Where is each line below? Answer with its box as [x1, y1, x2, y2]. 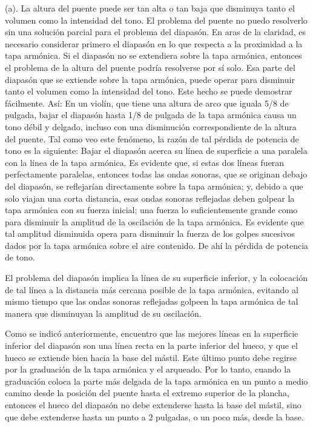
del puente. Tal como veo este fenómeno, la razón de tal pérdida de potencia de [5, 132, 299, 145]
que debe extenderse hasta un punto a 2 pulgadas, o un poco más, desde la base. [5, 410, 304, 423]
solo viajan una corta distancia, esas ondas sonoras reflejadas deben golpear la [5, 191, 295, 204]
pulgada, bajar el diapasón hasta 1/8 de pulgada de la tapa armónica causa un [5, 108, 297, 121]
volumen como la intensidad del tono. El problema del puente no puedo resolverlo [5, 13, 308, 26]
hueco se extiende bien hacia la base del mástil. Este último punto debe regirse [5, 351, 297, 363]
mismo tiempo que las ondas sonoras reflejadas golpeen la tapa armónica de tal [5, 295, 298, 308]
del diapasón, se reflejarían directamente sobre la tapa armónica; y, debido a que [5, 179, 303, 192]
